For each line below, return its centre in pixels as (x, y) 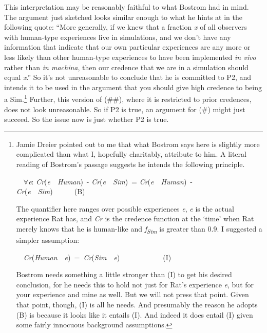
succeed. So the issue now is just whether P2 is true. (87, 119)
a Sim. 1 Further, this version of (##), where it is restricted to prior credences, (128, 98)
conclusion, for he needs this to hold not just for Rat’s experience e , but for (135, 284)
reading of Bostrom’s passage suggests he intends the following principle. (130, 164)
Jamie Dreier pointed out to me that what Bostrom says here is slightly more (138, 144)
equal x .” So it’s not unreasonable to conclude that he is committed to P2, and (128, 77)
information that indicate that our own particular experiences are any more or (127, 47)
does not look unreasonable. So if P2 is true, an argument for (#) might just (125, 109)
